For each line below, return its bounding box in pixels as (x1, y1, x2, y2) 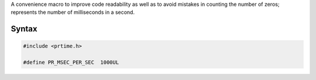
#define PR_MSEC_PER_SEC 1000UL (23, 59, 119, 66)
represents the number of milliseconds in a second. (11, 9, 135, 16)
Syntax (11, 24, 37, 34)
